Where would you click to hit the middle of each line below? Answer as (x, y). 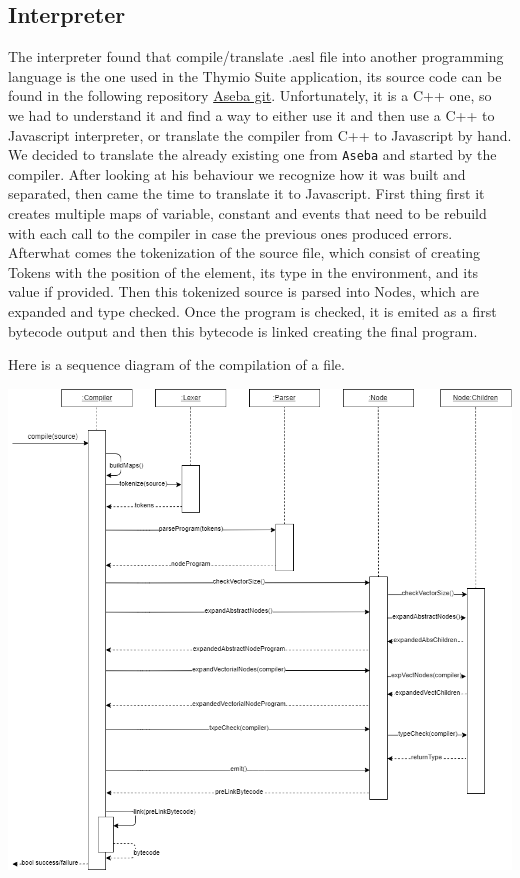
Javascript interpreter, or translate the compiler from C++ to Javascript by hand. (260, 134)
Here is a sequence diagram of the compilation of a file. (176, 364)
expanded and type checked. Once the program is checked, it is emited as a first (252, 310)
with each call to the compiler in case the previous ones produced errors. (230, 232)
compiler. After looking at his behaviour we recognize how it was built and (237, 173)
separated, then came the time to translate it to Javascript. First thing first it (246, 193)
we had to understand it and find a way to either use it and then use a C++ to (251, 114)
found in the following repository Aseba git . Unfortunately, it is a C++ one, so (250, 95)
